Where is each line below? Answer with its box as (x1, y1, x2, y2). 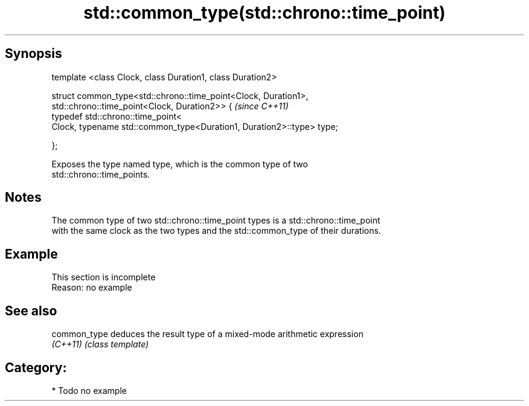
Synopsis (5, 46, 62, 62)
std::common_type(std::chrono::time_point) (83, 2, 446, 23)
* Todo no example (51, 385, 127, 396)
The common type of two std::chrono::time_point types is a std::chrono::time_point (51, 215, 380, 226)
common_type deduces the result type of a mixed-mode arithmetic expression (51, 329, 364, 340)
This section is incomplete (51, 272, 156, 283)
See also (5, 303, 57, 318)
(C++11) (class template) (51, 339, 149, 350)
